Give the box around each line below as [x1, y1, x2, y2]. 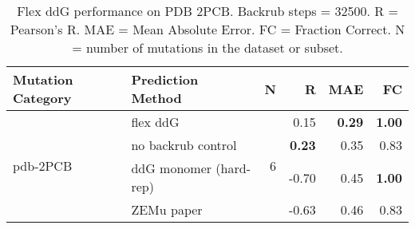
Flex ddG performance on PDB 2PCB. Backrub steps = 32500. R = [17, 2, 398, 20]
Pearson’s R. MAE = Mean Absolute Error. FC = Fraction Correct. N [10, 20, 405, 38]
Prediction [131, 70, 199, 89]
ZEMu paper [131, 200, 203, 219]
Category [13, 89, 72, 107]
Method [131, 89, 182, 107]
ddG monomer [131, 159, 212, 177]
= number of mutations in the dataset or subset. [72, 38, 343, 57]
